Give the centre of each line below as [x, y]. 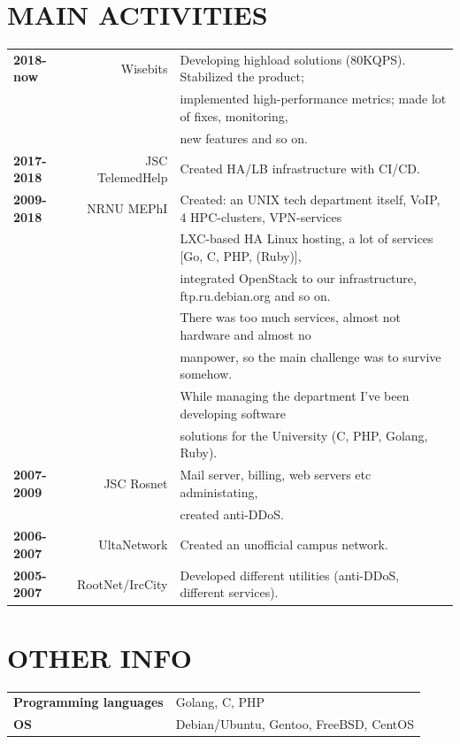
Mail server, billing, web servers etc [276, 475]
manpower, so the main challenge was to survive [310, 356]
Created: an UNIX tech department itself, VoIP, [310, 199]
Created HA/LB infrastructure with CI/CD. [300, 169]
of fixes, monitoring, [234, 115]
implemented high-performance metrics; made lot [313, 99]
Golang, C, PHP [220, 702]
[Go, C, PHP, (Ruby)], [241, 256]
